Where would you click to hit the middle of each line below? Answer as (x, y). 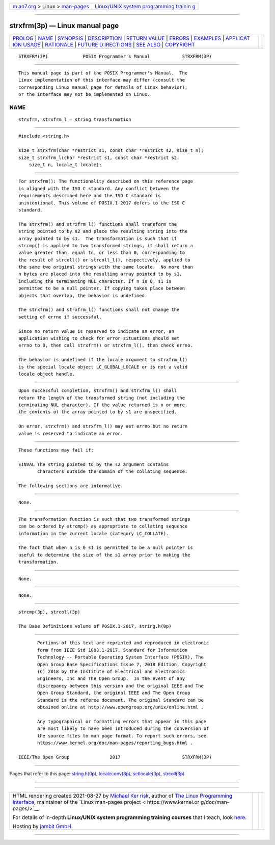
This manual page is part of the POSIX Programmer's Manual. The (103, 73)
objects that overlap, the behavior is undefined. (83, 295)
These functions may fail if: (56, 450)
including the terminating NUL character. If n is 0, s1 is (95, 281)
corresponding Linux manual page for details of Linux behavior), (103, 87)
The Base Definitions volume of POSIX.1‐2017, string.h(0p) (95, 626)
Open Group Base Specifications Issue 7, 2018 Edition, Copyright (122, 664)
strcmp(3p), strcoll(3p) (49, 612)
